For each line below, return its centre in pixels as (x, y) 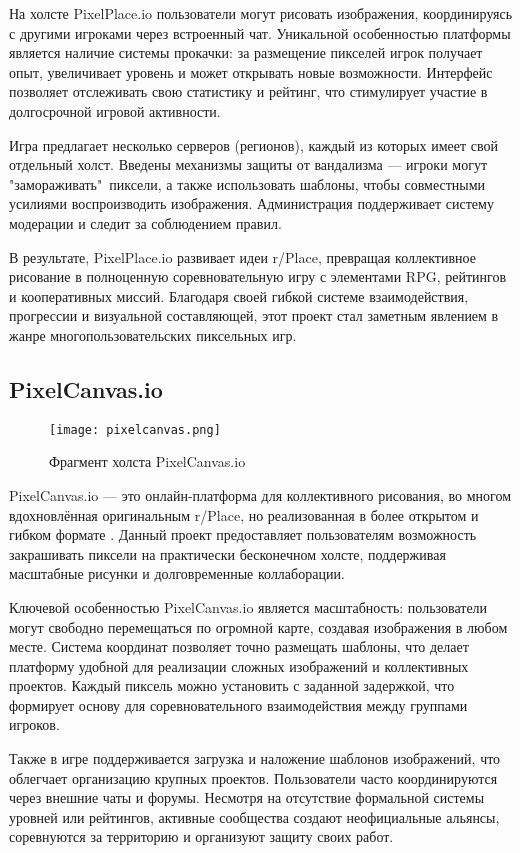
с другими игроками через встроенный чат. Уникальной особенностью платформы (260, 32)
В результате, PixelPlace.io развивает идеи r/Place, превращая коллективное (242, 256)
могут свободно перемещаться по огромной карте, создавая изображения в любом (258, 626)
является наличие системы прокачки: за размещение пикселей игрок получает (246, 52)
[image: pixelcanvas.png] (135, 429)
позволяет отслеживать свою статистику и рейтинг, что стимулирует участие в (248, 91)
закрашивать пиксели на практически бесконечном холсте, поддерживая (227, 553)
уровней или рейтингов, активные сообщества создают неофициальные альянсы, (254, 816)
